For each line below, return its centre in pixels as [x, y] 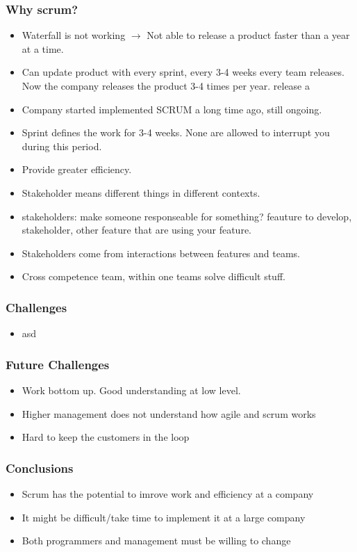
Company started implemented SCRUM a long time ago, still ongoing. [172, 109]
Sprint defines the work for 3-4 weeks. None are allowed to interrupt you [176, 132]
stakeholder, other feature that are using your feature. [136, 230]
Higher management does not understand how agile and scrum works [169, 413]
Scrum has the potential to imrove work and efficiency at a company [168, 493]
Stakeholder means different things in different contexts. [141, 192]
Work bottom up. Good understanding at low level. [131, 390]
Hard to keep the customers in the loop [106, 437]
